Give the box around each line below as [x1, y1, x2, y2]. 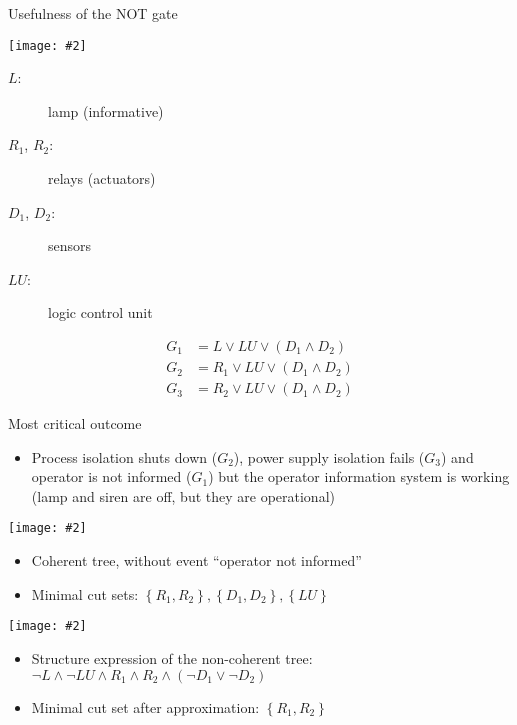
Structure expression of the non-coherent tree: [31, 647, 313, 668]
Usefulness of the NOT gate [8, 3, 178, 23]
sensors [48, 235, 92, 256]
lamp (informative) [48, 100, 164, 121]
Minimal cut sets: [31, 583, 139, 604]
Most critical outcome [8, 413, 142, 434]
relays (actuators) [48, 168, 156, 189]
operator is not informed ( [31, 466, 192, 487]
